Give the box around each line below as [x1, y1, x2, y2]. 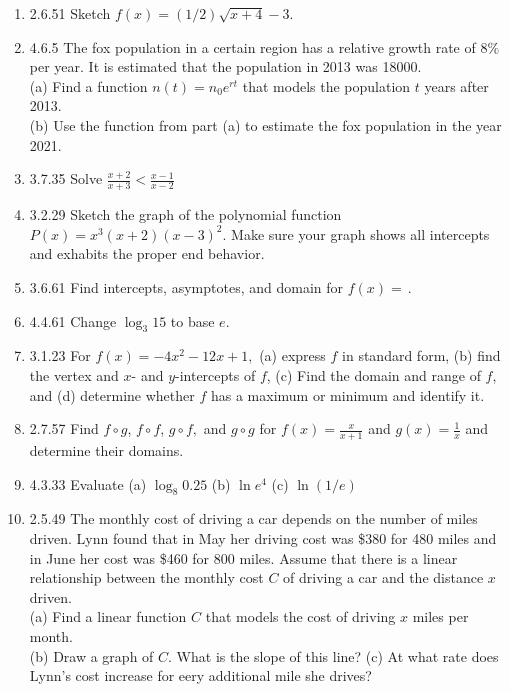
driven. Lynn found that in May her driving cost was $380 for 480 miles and [29, 527, 497, 548]
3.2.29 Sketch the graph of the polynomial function [29, 203, 342, 224]
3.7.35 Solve [29, 168, 103, 189]
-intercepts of [175, 364, 256, 385]
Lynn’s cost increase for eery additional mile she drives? [29, 665, 372, 686]
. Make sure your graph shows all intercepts [222, 223, 490, 244]
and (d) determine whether [29, 384, 195, 405]
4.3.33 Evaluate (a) [29, 473, 147, 494]
